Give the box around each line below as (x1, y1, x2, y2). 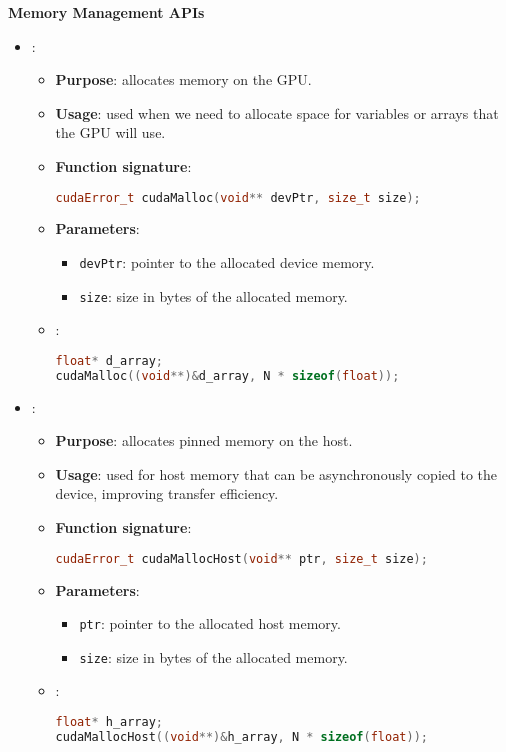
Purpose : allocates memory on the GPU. (55, 69, 312, 90)
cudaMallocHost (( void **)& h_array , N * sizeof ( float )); (55, 729, 428, 744)
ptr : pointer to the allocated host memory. (79, 613, 341, 634)
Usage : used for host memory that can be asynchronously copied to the (55, 463, 498, 484)
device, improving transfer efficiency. (55, 483, 279, 504)
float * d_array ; (55, 353, 164, 368)
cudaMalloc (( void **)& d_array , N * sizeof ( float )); (55, 368, 400, 383)
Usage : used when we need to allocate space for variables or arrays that (55, 102, 499, 123)
